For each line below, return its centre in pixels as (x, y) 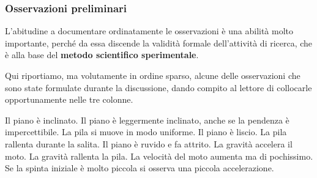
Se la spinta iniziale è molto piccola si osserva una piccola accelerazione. (140, 168)
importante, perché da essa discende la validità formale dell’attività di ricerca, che (159, 43)
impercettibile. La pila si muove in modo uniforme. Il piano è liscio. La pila (146, 132)
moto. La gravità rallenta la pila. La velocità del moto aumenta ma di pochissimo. (159, 156)
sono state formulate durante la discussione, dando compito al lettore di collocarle (158, 87)
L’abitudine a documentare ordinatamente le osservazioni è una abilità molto (149, 31)
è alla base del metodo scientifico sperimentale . (102, 55)
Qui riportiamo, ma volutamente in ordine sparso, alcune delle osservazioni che (153, 75)
